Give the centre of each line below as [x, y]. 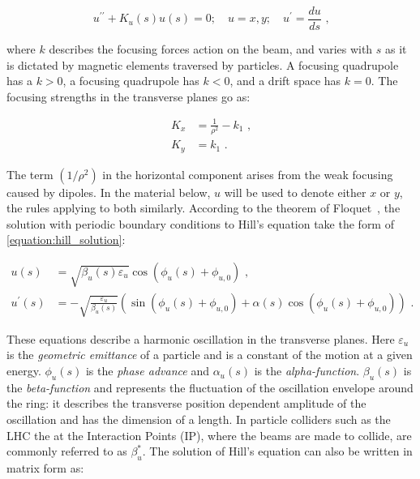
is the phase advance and [147, 371]
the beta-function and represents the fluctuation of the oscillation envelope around [210, 387]
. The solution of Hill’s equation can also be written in [277, 451]
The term [30, 174]
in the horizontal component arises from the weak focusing [248, 174]
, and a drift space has [285, 81]
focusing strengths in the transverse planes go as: [129, 96]
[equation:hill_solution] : [66, 239]
